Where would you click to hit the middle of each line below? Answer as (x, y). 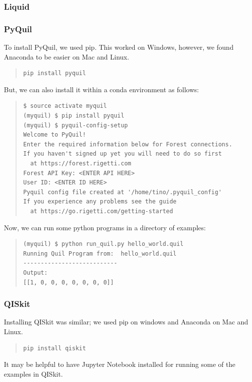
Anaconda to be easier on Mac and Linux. (67, 56)
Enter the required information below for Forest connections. (128, 144)
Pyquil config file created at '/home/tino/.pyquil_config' (122, 192)
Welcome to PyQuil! (54, 135)
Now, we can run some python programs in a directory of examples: (105, 227)
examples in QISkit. (34, 373)
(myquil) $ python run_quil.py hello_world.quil (103, 244)
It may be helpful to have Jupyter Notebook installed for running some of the (120, 364)
